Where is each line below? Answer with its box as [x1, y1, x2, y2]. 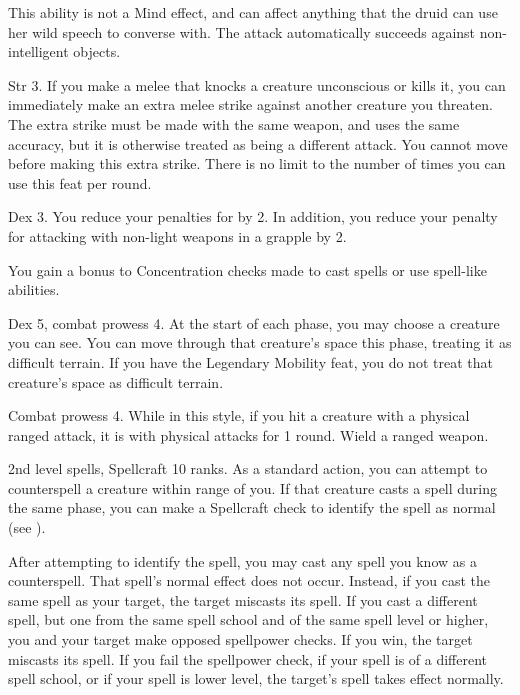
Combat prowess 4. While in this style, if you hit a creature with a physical [8, 405, 470, 426]
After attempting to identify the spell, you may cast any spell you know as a [8, 550, 477, 571]
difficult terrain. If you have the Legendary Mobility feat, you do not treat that [8, 351, 493, 372]
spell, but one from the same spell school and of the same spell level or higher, [8, 609, 489, 630]
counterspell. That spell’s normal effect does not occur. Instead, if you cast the [8, 570, 490, 591]
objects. [73, 41, 121, 62]
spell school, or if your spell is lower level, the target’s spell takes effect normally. [8, 668, 504, 689]
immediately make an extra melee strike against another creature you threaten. [8, 94, 493, 115]
